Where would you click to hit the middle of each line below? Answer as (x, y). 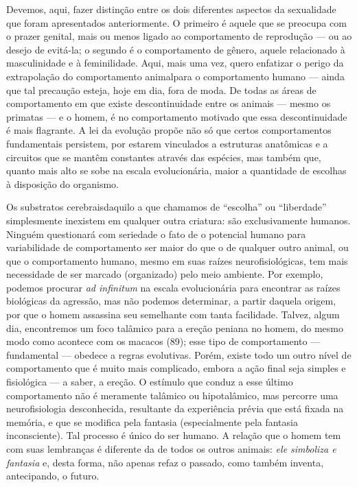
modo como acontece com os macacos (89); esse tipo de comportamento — (163, 341)
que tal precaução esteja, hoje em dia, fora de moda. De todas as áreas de (161, 90)
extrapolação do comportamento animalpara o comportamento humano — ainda (175, 76)
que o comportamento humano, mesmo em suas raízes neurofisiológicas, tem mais (177, 260)
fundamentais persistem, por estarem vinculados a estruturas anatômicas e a (167, 143)
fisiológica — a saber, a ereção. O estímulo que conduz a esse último (150, 382)
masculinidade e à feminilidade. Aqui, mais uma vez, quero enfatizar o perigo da (175, 63)
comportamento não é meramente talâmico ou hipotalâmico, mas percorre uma (172, 395)
